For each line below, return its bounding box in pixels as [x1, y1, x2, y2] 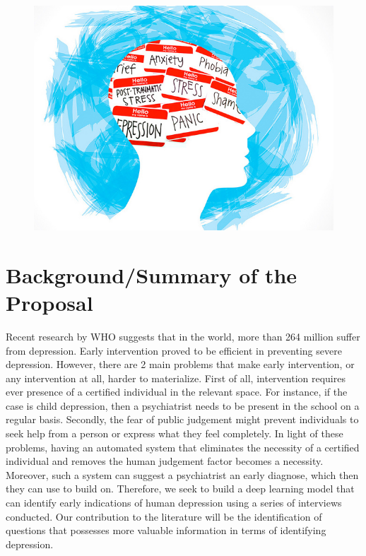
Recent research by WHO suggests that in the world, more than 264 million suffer [6, 329, 360, 343]
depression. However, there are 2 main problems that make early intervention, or [6, 357, 355, 372]
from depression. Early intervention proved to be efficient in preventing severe [6, 343, 342, 357]
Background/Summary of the [6, 260, 297, 289]
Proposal [6, 288, 93, 317]
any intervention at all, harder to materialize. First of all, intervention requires [6, 370, 346, 385]
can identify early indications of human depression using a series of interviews [6, 495, 342, 510]
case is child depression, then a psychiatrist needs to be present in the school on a [6, 398, 360, 413]
